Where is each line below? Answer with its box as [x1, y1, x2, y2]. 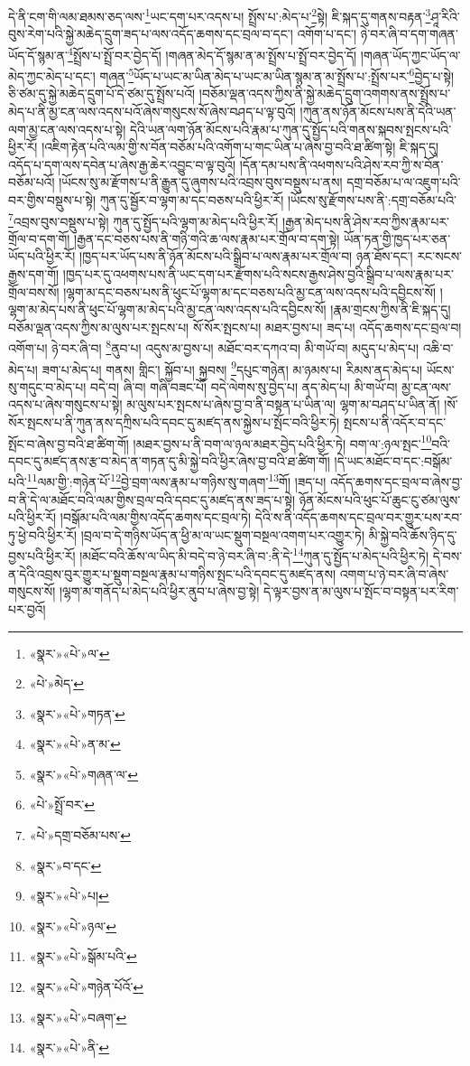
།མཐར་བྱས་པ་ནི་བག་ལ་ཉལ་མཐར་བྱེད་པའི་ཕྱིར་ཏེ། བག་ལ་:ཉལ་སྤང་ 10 [133, 431, 432, 453]
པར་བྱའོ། [8, 599, 46, 618]
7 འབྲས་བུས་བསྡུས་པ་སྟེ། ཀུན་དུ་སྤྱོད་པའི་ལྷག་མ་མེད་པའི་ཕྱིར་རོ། [8, 209, 279, 230]
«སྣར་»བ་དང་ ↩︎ [29, 856, 102, 874]
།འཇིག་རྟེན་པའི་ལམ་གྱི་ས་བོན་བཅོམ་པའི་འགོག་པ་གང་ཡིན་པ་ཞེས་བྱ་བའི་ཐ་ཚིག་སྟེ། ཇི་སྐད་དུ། [41, 137, 439, 156]
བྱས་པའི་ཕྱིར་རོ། [8, 547, 76, 566]
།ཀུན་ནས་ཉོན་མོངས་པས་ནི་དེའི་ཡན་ [300, 101, 456, 120]
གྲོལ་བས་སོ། [8, 282, 60, 301]
